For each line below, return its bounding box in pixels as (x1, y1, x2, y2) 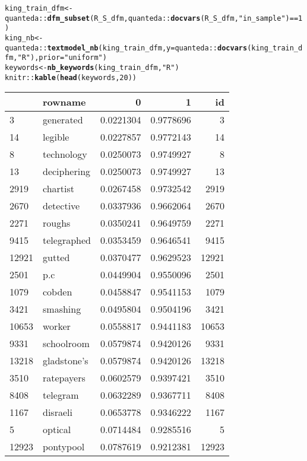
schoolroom (43, 336, 90, 351)
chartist (43, 182, 75, 196)
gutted (43, 250, 70, 265)
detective (43, 199, 80, 213)
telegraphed (43, 233, 91, 247)
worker (43, 319, 71, 333)
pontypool (43, 440, 85, 454)
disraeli (43, 405, 72, 419)
